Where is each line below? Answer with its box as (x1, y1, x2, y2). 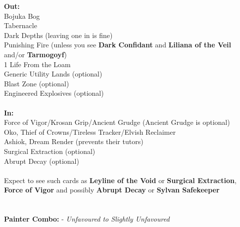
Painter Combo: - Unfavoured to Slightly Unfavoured (4, 214, 170, 224)
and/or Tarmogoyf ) (4, 49, 67, 59)
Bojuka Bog (4, 10, 40, 21)
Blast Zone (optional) (4, 78, 69, 88)
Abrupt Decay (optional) (4, 155, 79, 166)
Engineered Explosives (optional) (4, 88, 104, 98)
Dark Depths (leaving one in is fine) (4, 30, 113, 40)
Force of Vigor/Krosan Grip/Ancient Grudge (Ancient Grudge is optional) (4, 117, 230, 127)
